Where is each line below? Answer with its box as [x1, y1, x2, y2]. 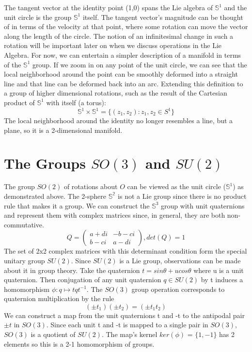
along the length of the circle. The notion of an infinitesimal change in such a [4, 31, 234, 41]
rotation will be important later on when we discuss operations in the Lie [4, 40, 222, 50]
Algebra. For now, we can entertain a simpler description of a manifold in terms [4, 49, 241, 60]
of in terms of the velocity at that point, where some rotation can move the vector [4, 21, 248, 32]
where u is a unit [193, 265, 244, 275]
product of [4, 97, 35, 107]
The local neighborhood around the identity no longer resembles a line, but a [4, 115, 233, 126]
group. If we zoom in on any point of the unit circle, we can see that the [32, 59, 247, 69]
